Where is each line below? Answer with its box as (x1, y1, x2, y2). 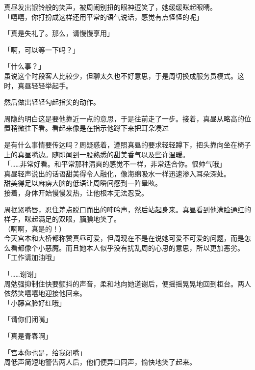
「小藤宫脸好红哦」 (4, 297, 66, 308)
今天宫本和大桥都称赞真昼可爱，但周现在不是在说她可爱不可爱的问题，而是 (4, 233, 244, 243)
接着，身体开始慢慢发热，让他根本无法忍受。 (4, 187, 148, 198)
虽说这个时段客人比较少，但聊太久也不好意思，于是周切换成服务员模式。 (4, 70, 237, 81)
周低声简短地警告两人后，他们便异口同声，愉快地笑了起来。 (4, 357, 196, 367)
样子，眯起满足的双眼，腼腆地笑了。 (4, 214, 121, 224)
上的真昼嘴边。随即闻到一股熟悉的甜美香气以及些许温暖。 (4, 149, 189, 159)
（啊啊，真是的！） (4, 223, 66, 233)
